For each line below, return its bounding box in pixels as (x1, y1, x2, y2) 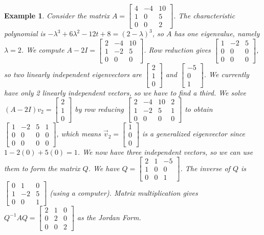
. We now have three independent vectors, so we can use (77, 146, 253, 157)
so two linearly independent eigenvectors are (4, 69, 142, 80)
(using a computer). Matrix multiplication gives (50, 187, 198, 198)
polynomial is (4, 28, 46, 39)
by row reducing (75, 104, 124, 114)
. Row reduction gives (144, 44, 211, 55)
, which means (56, 128, 101, 139)
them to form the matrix (4, 162, 80, 173)
